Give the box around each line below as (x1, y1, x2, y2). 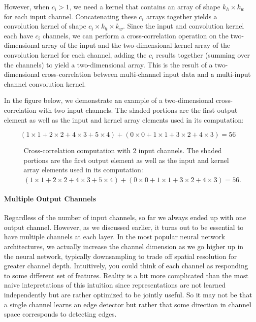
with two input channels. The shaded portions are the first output (38, 104, 238, 115)
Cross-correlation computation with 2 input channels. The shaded (24, 145, 222, 156)
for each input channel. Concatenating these (4, 11, 137, 21)
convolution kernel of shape (4, 21, 86, 31)
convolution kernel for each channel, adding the (4, 49, 147, 60)
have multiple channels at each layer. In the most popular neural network (4, 231, 225, 242)
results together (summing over (156, 49, 250, 60)
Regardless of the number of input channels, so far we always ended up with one (4, 212, 246, 223)
